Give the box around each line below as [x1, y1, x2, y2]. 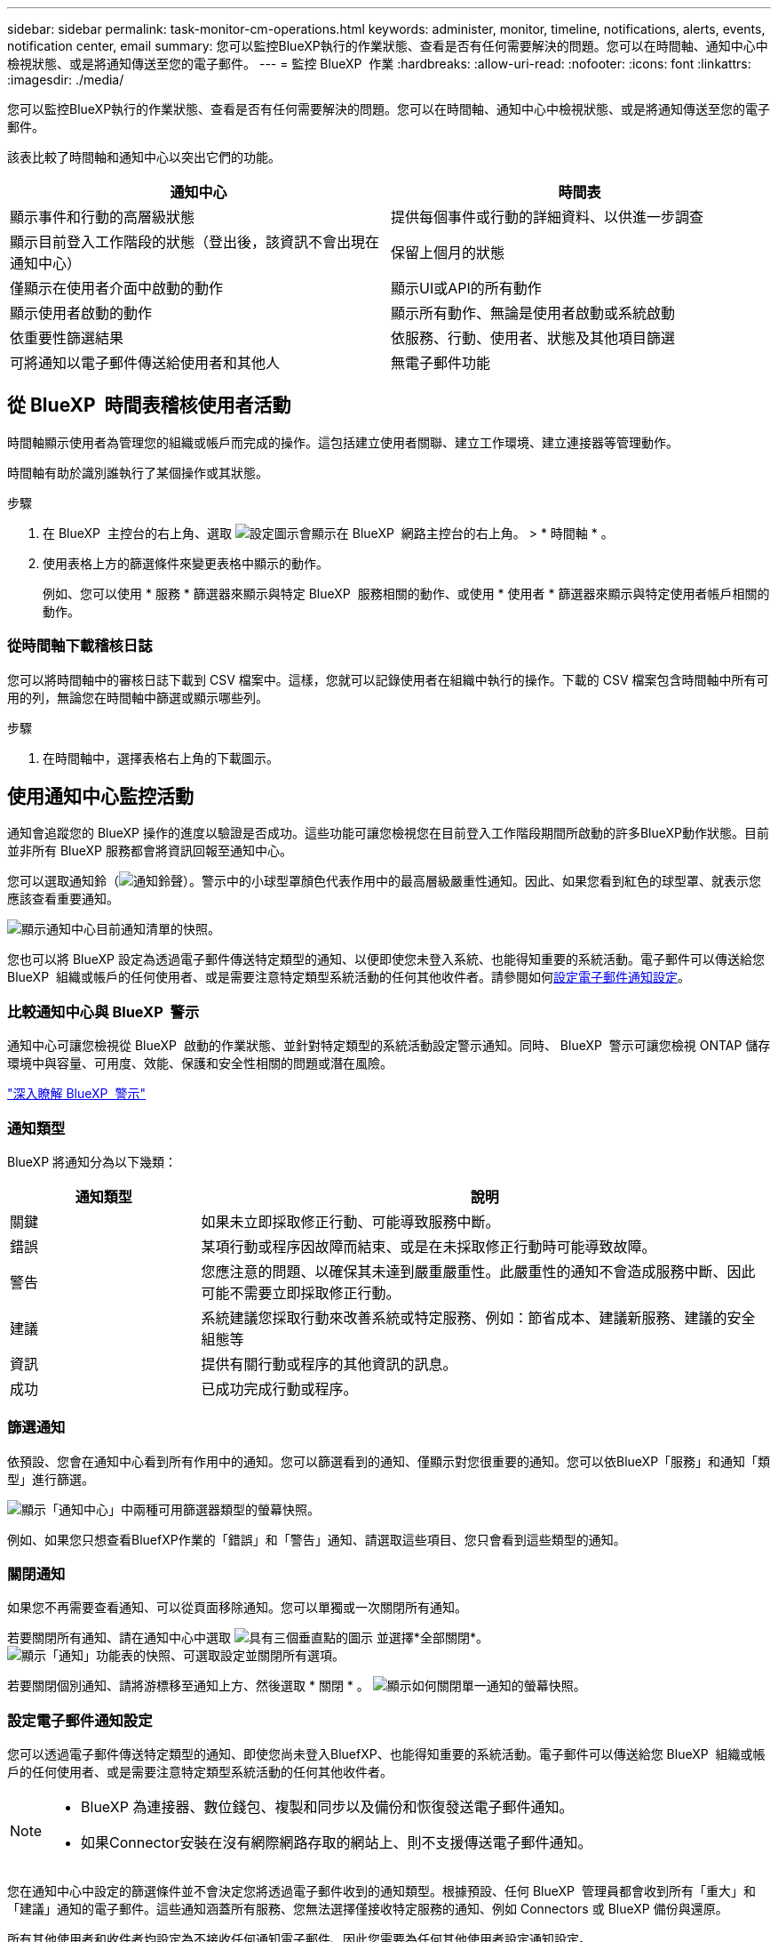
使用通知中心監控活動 [7, 785, 194, 808]
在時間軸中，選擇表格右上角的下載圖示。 [43, 750, 279, 766]
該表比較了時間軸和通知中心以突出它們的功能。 [7, 149, 281, 165]
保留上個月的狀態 [391, 244, 505, 261]
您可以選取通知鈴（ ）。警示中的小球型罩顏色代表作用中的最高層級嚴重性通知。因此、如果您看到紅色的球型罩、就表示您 [7, 873, 761, 889]
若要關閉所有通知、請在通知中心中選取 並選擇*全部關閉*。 [7, 1630, 488, 1646]
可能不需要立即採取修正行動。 [201, 1283, 401, 1302]
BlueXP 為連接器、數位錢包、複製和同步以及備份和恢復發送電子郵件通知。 [81, 1798, 574, 1817]
